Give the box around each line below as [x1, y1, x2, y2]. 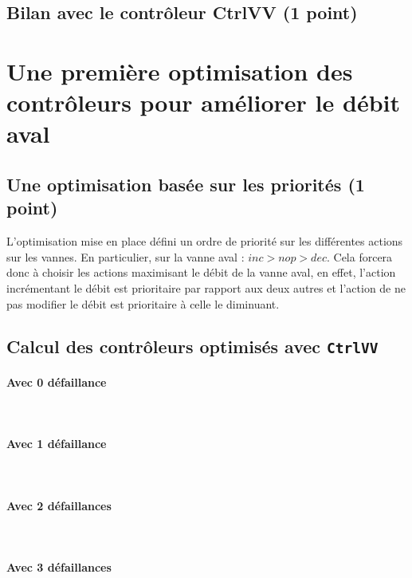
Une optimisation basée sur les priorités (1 [6, 171, 365, 196]
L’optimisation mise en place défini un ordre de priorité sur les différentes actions [6, 233, 403, 250]
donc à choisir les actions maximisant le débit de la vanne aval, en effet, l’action [6, 264, 396, 281]
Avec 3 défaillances [6, 559, 112, 576]
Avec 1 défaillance [6, 435, 107, 452]
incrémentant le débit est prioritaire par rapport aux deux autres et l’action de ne [6, 279, 406, 296]
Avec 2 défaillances [6, 497, 112, 513]
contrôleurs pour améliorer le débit [6, 86, 400, 119]
